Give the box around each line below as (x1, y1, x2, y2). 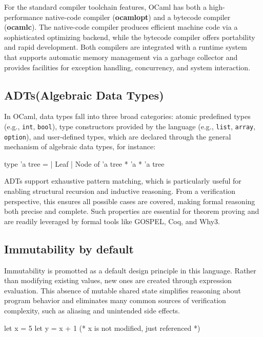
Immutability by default (4, 241, 134, 256)
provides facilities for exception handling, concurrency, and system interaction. (4, 62, 251, 72)
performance (4, 11, 43, 22)
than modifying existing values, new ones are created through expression (4, 275, 232, 286)
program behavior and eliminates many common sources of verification (4, 295, 226, 306)
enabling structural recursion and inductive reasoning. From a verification (4, 186, 236, 196)
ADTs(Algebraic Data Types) (4, 87, 164, 103)
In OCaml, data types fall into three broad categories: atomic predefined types (4, 111, 251, 122)
